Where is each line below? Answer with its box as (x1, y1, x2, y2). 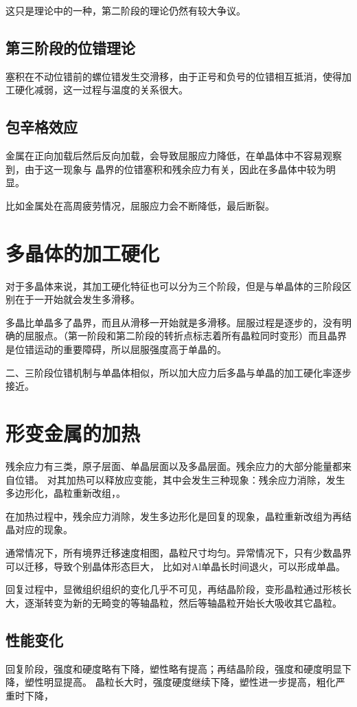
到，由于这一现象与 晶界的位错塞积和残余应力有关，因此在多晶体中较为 (5, 161, 326, 176)
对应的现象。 (14, 522, 73, 537)
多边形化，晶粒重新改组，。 (5, 486, 126, 500)
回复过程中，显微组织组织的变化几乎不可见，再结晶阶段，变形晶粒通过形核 (5, 582, 342, 596)
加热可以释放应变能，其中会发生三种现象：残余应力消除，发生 (66, 472, 345, 486)
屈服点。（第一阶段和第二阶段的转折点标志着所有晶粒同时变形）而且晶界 (24, 328, 347, 343)
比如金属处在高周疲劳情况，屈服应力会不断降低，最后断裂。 (5, 198, 275, 212)
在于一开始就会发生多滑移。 (14, 292, 140, 306)
